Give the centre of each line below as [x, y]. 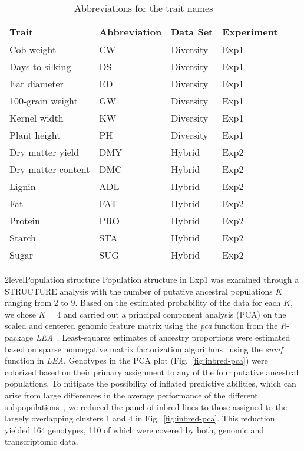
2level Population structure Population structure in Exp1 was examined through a [152, 279]
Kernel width [37, 118]
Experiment [250, 32]
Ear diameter [37, 84]
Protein [25, 220]
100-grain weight [44, 101]
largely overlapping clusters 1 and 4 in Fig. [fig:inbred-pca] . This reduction [140, 418]
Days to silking [40, 66]
